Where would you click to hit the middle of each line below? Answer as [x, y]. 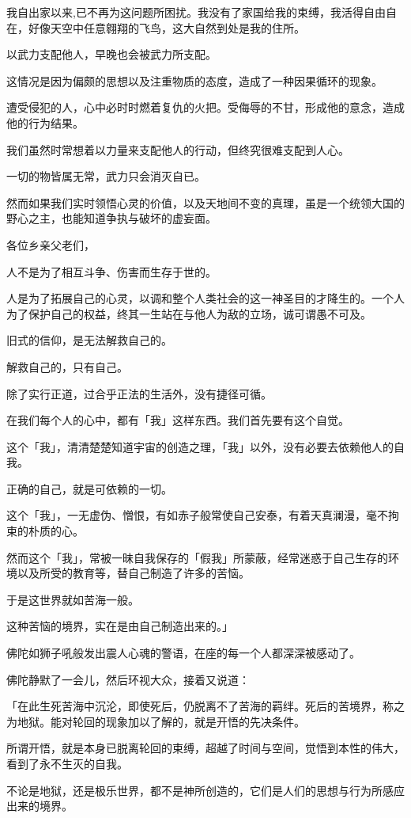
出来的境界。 [40, 806]
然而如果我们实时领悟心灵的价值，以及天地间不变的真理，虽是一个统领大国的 [205, 202]
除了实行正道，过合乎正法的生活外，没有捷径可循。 [139, 393]
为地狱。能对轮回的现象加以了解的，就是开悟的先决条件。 [156, 721]
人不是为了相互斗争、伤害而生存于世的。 [111, 271]
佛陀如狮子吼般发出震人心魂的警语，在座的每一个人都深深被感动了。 [183, 653]
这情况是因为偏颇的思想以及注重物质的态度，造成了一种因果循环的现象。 [194, 80]
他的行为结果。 [45, 122]
